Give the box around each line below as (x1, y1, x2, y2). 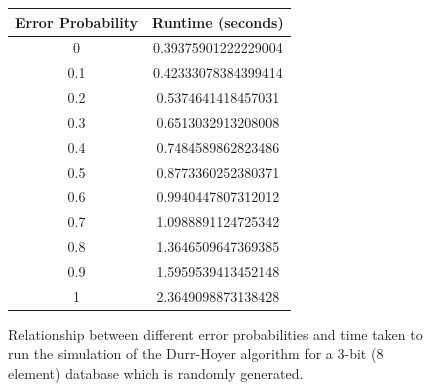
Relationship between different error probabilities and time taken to (8, 323, 423, 344)
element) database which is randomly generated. (8, 363, 304, 384)
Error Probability (15, 11, 139, 32)
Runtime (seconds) (152, 11, 284, 32)
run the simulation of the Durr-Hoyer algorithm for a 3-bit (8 (8, 343, 384, 364)
